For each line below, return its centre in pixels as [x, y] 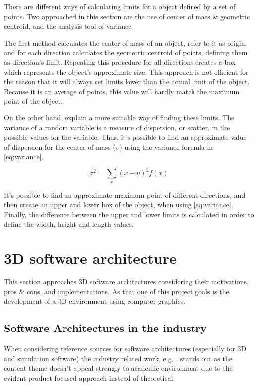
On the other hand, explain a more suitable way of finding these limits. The [119, 117]
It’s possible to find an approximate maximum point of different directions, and [125, 194]
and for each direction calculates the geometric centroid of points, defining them [126, 52]
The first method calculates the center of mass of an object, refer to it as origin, [126, 42]
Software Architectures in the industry [105, 328]
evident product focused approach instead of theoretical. [90, 378]
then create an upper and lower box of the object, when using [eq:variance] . [119, 204]
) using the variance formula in [166, 146]
